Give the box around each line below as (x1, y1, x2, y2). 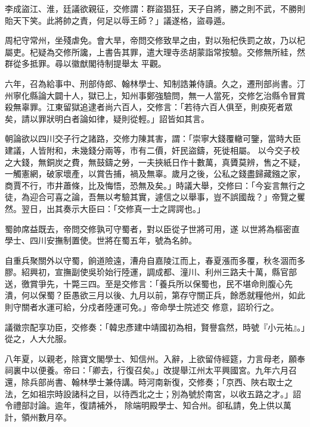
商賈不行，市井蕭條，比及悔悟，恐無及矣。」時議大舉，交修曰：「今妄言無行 (5, 179, 297, 191)
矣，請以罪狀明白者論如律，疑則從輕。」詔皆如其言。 (5, 112, 209, 124)
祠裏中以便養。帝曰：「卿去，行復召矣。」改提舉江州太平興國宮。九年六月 (5, 364, 289, 376)
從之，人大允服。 (5, 332, 72, 345)
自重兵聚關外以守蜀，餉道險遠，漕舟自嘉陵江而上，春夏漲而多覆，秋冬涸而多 (5, 254, 305, 266)
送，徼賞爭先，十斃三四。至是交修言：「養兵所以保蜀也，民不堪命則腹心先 (5, 277, 293, 289)
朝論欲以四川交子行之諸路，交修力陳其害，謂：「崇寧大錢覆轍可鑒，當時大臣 (5, 132, 301, 145)
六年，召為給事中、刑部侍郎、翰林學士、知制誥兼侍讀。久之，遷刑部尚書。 (5, 77, 297, 89)
